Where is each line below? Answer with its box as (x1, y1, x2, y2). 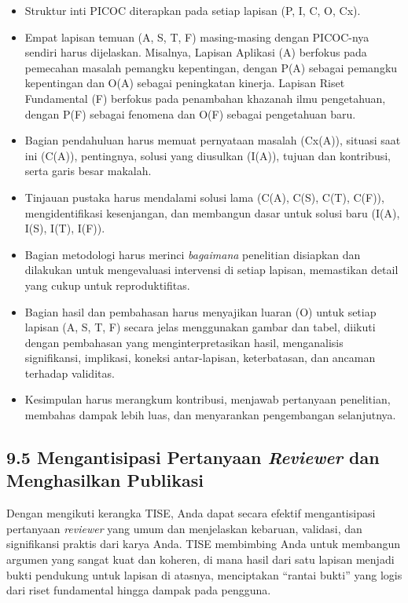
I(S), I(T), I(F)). (24, 220, 105, 236)
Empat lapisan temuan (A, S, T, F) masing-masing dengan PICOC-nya (24, 28, 369, 45)
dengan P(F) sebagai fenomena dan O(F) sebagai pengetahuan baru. (24, 105, 356, 122)
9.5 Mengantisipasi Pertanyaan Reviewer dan (6, 445, 380, 470)
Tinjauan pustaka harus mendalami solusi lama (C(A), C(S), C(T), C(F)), (24, 188, 384, 205)
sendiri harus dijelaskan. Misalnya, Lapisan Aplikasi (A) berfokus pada (24, 44, 367, 60)
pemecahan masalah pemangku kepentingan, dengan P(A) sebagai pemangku (24, 59, 398, 75)
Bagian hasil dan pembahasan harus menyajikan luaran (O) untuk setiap (24, 303, 377, 320)
